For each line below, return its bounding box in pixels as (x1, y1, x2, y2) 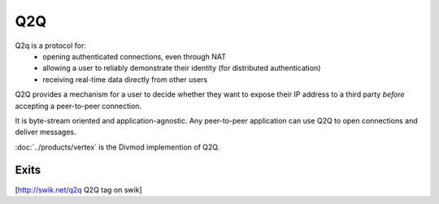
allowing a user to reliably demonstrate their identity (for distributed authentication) (42, 63, 321, 73)
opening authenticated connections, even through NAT (42, 51, 227, 61)
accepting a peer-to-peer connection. (15, 101, 142, 111)
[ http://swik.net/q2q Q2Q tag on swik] (15, 184, 142, 194)
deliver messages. (15, 127, 76, 137)
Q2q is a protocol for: (15, 41, 87, 50)
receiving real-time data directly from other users (42, 74, 207, 85)
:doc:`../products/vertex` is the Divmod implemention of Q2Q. (15, 142, 220, 152)
